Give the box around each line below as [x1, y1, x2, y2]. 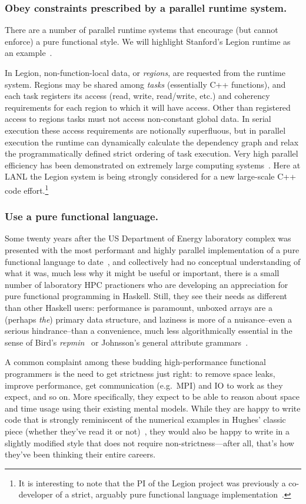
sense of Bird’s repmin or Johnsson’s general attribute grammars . [5, 336, 248, 348]
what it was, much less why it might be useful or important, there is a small [5, 267, 280, 279]
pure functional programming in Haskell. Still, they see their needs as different [5, 290, 288, 302]
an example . [5, 47, 52, 59]
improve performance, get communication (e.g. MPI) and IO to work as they [5, 379, 283, 391]
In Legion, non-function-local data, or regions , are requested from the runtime [5, 67, 285, 78]
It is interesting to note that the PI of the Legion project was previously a [18, 476, 286, 489]
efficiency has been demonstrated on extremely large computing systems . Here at [5, 158, 301, 171]
